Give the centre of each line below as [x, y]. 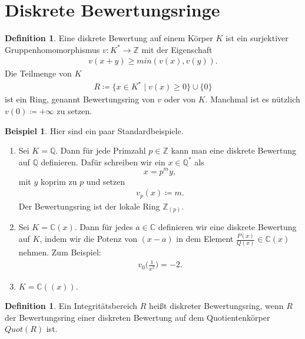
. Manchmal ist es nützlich [253, 99]
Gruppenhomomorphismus [52, 49]
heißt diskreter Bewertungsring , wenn [216, 306]
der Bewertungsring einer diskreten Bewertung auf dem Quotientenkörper [137, 317]
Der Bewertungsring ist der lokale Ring [89, 206]
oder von [180, 99]
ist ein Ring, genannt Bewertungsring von [80, 99]
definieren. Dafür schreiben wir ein [103, 162]
